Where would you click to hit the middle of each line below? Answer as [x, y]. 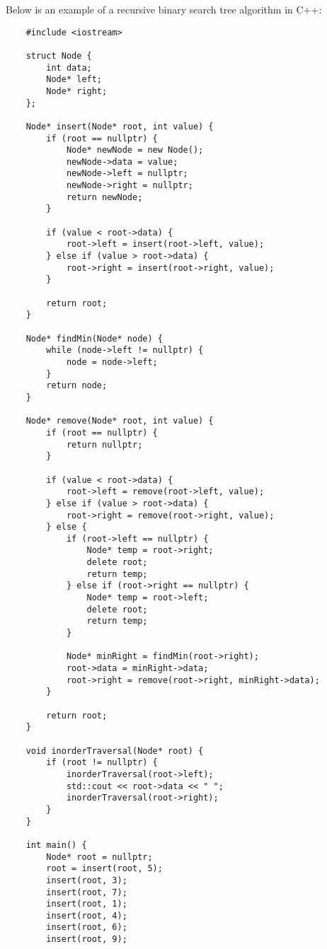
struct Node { [59, 56]
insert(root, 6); [87, 927]
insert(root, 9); [87, 939]
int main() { [56, 845]
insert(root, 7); [87, 892]
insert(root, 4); [87, 915]
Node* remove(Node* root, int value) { [120, 421]
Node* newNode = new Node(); [135, 150]
